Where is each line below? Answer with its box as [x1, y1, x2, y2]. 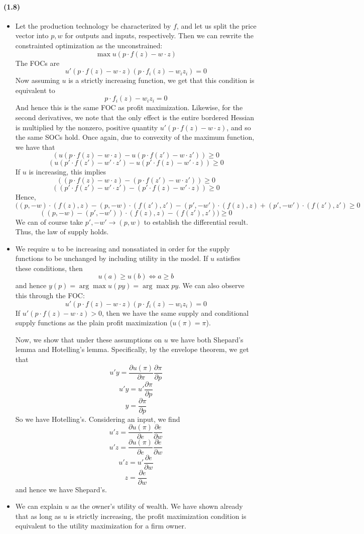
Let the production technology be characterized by [15, 20, 171, 31]
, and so [226, 122, 251, 132]
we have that [15, 141, 55, 152]
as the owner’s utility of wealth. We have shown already [71, 501, 243, 511]
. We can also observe [178, 280, 245, 291]
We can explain [15, 501, 63, 511]
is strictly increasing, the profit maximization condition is [69, 510, 247, 521]
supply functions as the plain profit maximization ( [15, 317, 173, 328]
